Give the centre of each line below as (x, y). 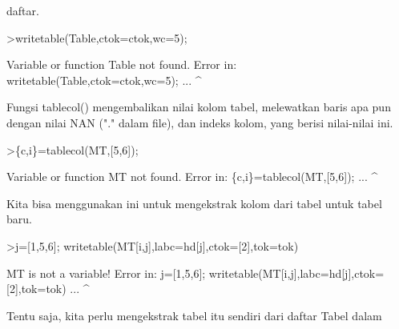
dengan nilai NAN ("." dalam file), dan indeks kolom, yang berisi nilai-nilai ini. (200, 122)
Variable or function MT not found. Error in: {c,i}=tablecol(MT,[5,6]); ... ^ (192, 177)
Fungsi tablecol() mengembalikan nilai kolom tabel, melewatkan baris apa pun (199, 107)
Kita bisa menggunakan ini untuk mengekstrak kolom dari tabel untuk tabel (194, 203)
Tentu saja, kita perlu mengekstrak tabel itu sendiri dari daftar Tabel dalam (194, 315)
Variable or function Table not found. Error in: (122, 64)
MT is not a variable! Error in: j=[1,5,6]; (106, 273)
